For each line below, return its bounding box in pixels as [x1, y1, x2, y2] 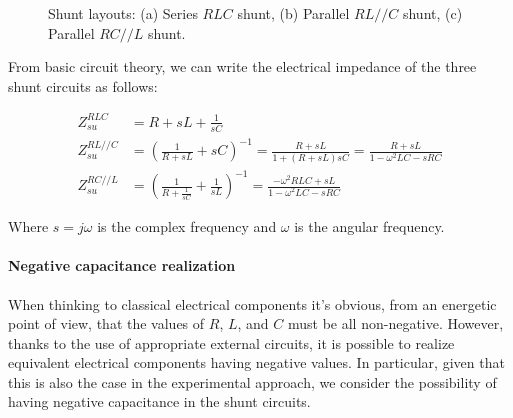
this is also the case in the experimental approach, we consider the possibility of [8, 371, 497, 392]
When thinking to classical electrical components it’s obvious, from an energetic [8, 293, 497, 314]
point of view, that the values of [8, 313, 205, 334]
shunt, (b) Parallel [237, 3, 350, 23]
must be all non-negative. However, [287, 313, 504, 334]
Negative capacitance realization [8, 255, 236, 276]
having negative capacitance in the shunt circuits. [8, 391, 311, 412]
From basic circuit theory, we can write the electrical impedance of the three [8, 56, 477, 77]
